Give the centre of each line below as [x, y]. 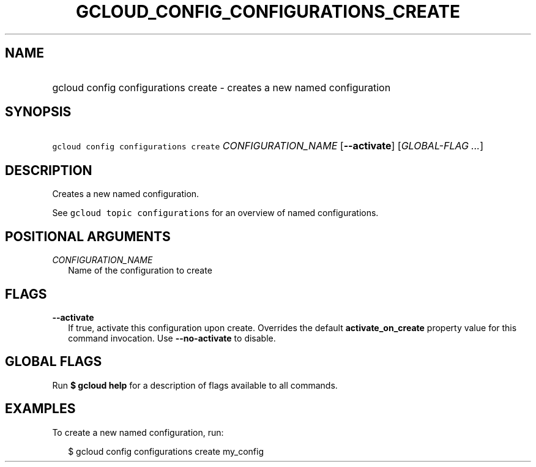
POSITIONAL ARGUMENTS [88, 236]
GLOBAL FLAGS [54, 362]
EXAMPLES [40, 409]
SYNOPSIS [38, 112]
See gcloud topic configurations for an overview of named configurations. [215, 213]
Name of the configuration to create [140, 271]
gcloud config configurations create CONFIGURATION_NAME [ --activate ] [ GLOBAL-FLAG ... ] [268, 146]
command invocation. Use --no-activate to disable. [172, 338]
